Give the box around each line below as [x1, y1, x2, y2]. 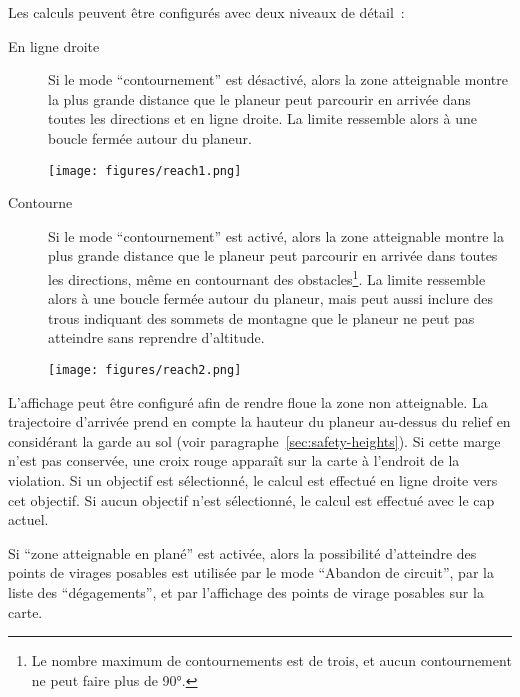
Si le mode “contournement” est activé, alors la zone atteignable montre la [48, 225, 504, 246]
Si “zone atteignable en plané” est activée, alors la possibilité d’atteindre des [8, 542, 477, 563]
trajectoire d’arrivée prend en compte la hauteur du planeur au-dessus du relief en [8, 411, 511, 432]
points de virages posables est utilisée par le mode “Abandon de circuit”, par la [8, 562, 494, 583]
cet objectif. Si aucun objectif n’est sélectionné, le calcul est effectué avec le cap [8, 489, 495, 510]
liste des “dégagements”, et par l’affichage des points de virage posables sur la [8, 582, 484, 603]
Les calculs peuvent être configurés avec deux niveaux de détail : [8, 2, 405, 22]
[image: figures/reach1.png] [48, 163, 242, 178]
